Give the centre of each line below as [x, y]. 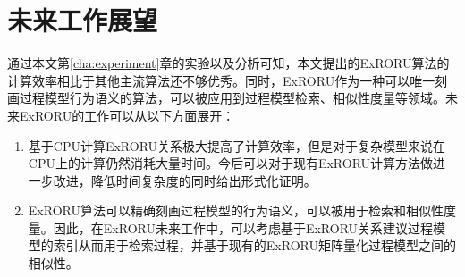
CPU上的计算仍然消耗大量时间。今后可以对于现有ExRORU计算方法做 [231, 163]
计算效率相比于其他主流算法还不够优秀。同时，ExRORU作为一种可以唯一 [221, 80]
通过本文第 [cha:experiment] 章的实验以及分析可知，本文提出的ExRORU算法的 [228, 63]
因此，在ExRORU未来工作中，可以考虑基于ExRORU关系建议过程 [243, 227]
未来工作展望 [83, 20]
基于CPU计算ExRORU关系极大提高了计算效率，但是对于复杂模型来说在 [237, 145]
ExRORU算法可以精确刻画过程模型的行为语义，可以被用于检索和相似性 [236, 210]
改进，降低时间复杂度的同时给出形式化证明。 [185, 180]
